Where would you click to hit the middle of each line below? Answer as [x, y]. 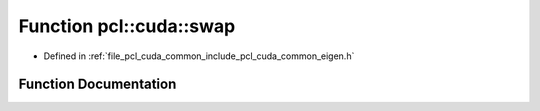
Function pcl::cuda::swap [127, 26]
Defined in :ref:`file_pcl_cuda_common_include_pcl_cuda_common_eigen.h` [199, 56]
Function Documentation [97, 84]
